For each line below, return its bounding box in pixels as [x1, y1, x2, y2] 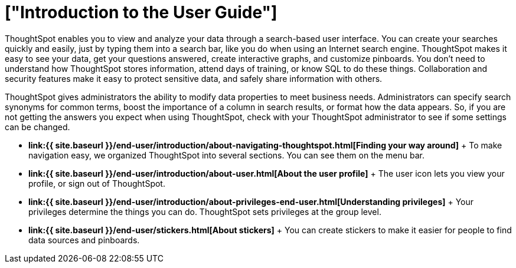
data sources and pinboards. [28, 234, 140, 245]
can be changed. [5, 121, 70, 132]
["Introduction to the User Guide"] [5, 2, 277, 22]
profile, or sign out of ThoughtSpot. [28, 178, 165, 188]
